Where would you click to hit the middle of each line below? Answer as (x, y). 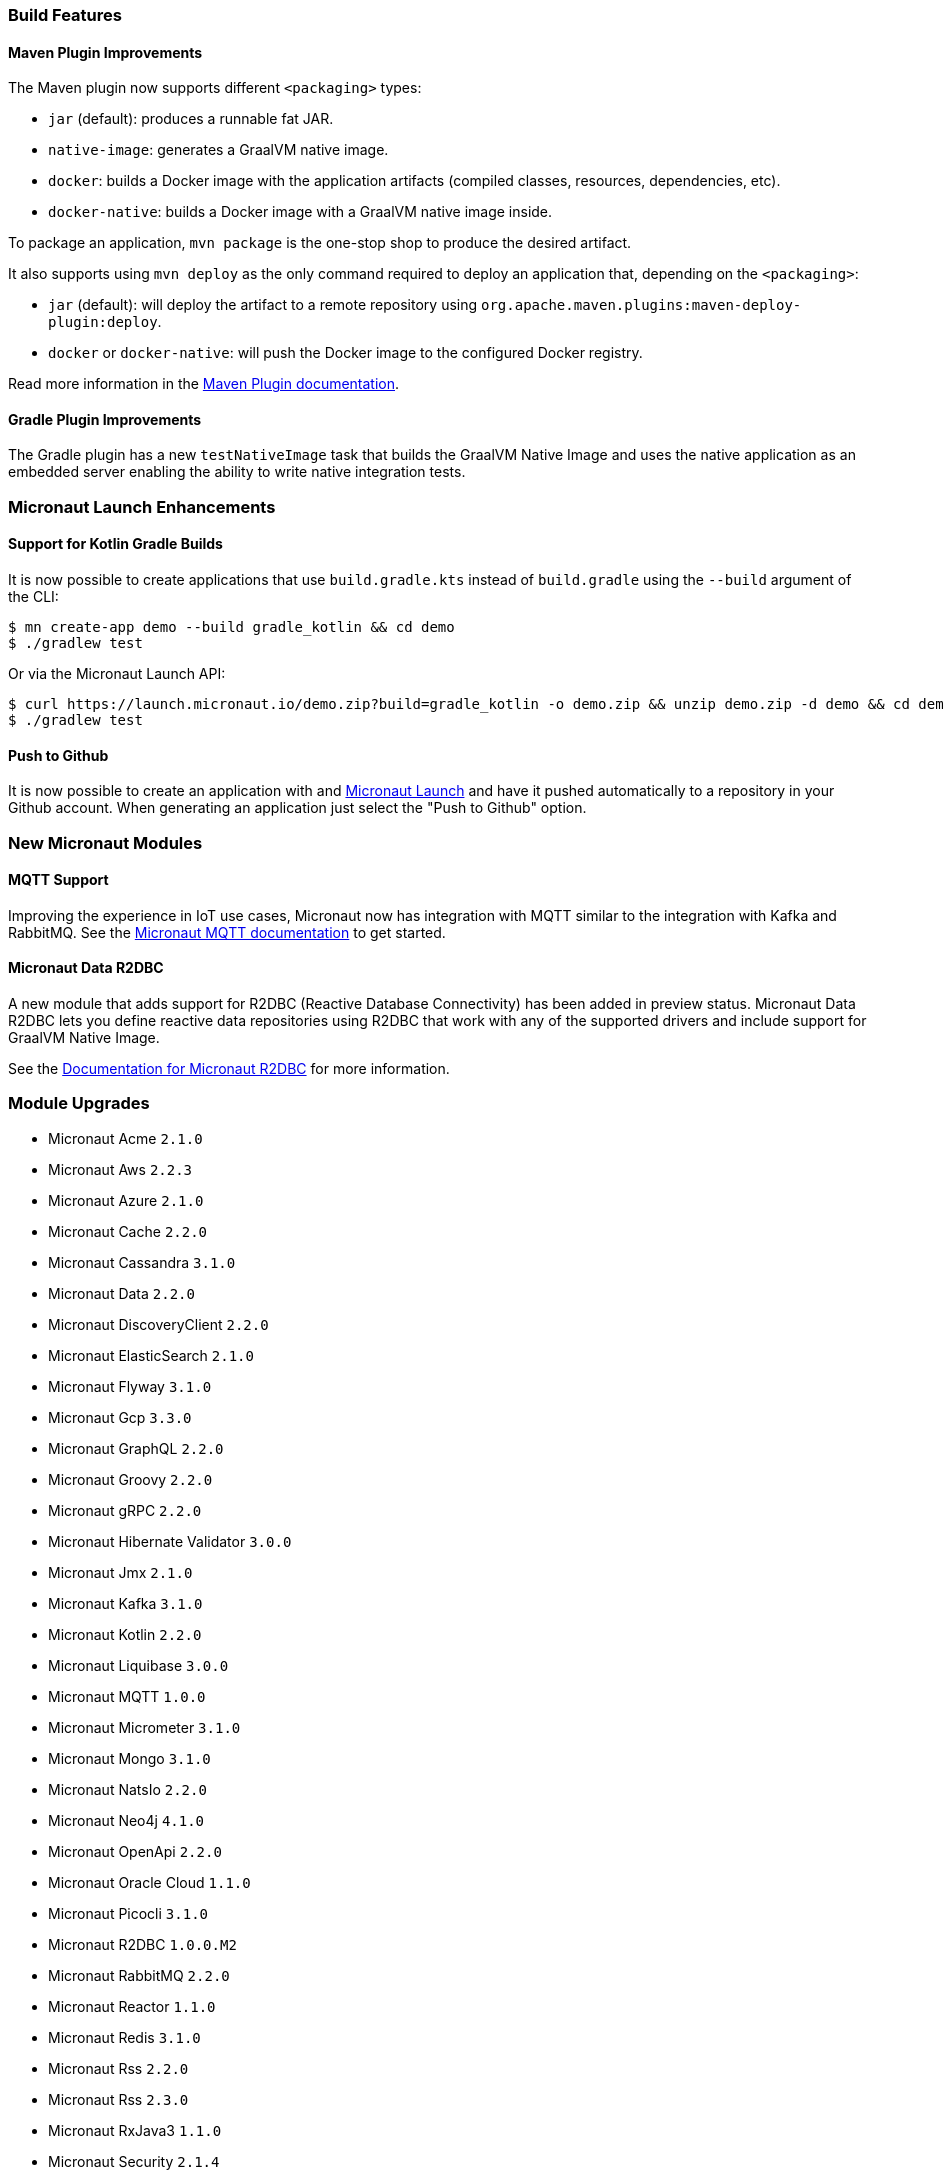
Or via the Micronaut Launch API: (117, 674)
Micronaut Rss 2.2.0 (118, 2068)
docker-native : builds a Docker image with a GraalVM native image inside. (300, 212)
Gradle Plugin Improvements (105, 419)
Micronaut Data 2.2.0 (121, 1293)
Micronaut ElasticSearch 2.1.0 (151, 1355)
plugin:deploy (103, 322)
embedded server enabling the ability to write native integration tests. (237, 472)
